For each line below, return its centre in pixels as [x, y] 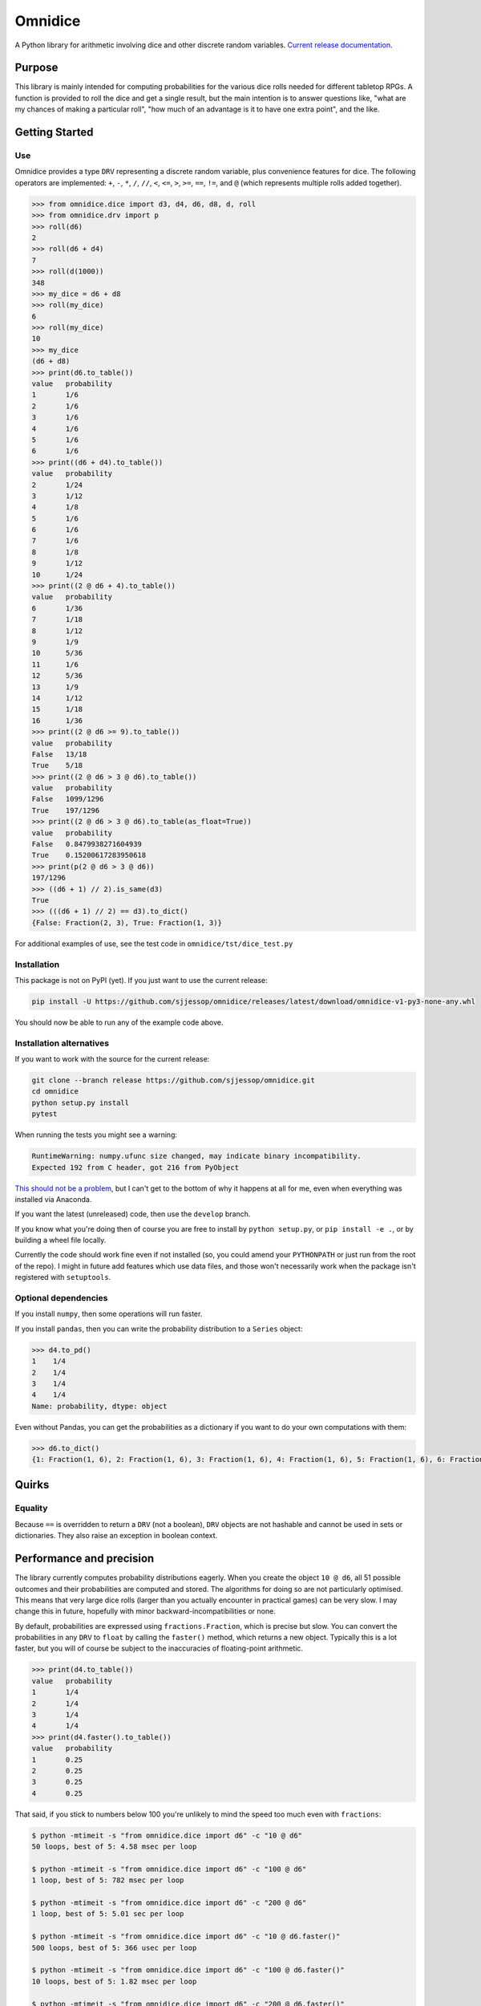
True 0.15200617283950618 [89, 855]
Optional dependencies [61, 1298]
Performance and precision [85, 1559]
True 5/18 [57, 765]
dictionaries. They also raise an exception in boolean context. [116, 1536]
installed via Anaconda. [53, 1199]
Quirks [32, 1485]
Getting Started [54, 132]
